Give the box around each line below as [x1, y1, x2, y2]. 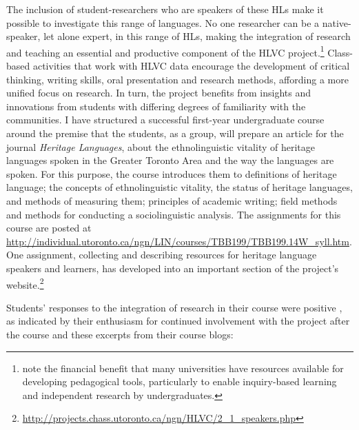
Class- [327, 45, 353, 59]
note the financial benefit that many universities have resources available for [22, 360, 344, 375]
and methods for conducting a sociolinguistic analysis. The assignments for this [6, 207, 341, 221]
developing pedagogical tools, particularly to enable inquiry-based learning [22, 374, 337, 389]
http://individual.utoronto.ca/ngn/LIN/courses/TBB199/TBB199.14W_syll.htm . [6, 234, 352, 248]
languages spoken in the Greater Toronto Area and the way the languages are [6, 153, 334, 167]
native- [322, 15, 351, 30]
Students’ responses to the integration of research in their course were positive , [6, 300, 342, 314]
